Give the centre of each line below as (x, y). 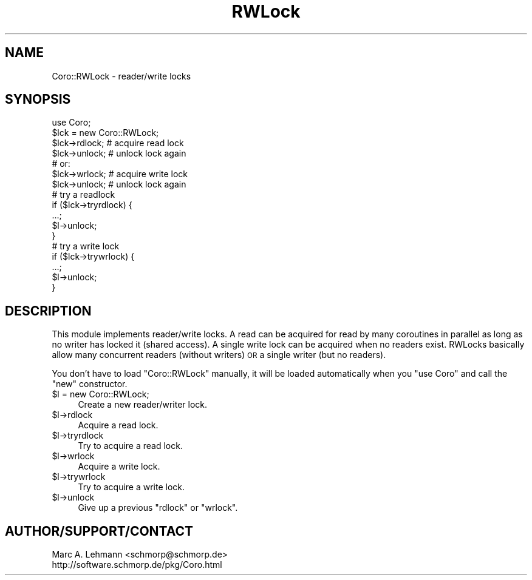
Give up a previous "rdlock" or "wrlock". (158, 508)
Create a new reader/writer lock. (143, 405)
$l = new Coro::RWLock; (101, 394)
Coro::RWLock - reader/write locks (121, 76)
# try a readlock (84, 195)
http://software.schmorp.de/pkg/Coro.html (137, 565)
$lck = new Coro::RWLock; (105, 133)
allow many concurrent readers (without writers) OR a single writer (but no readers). (219, 355)
